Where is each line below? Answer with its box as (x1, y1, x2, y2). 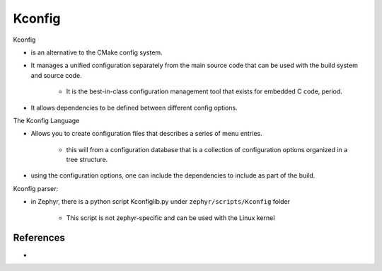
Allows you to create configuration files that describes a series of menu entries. (30, 129, 263, 138)
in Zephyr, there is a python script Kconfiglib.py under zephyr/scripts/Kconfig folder (30, 197, 290, 206)
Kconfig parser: (13, 184, 59, 192)
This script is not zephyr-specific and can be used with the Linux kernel (66, 213, 275, 222)
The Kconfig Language (13, 116, 80, 125)
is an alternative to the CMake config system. (30, 48, 163, 57)
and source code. (30, 71, 83, 79)
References (13, 232, 65, 244)
